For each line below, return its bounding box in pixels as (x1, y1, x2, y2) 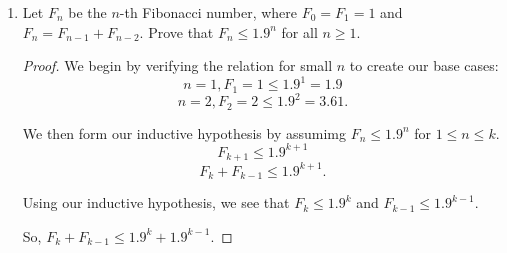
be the (68, 2, 107, 22)
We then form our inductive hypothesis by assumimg (22, 122, 346, 143)
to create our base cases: (349, 55, 499, 76)
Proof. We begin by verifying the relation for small (22, 55, 333, 76)
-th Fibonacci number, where (119, 2, 298, 22)
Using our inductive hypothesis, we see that (22, 192, 290, 213)
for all (281, 21, 318, 42)
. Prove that (139, 21, 214, 42)
